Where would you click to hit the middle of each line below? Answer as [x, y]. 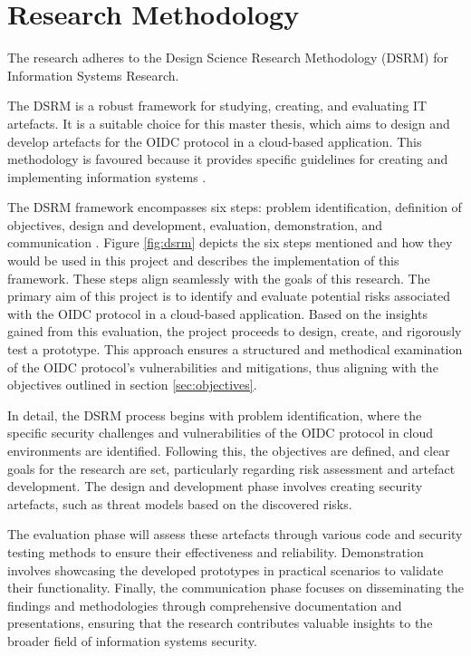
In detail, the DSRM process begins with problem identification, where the [215, 415]
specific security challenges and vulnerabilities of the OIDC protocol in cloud [221, 433]
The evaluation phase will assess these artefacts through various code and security [235, 534]
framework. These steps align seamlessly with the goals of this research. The [219, 278]
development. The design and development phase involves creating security [215, 486]
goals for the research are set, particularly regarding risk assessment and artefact [231, 468]
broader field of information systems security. [132, 640]
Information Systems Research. [93, 75]
